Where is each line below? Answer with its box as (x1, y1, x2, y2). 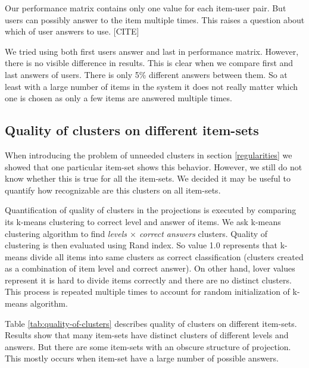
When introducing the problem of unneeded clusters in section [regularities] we (5, 148, 292, 161)
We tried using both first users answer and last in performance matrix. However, (5, 45, 299, 57)
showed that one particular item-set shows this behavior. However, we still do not (5, 160, 302, 173)
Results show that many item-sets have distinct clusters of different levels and (5, 329, 289, 341)
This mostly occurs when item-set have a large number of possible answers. (5, 352, 279, 364)
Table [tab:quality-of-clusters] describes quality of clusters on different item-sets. (5, 317, 297, 329)
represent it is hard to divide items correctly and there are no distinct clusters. (5, 273, 292, 286)
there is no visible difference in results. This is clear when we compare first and (5, 57, 294, 69)
